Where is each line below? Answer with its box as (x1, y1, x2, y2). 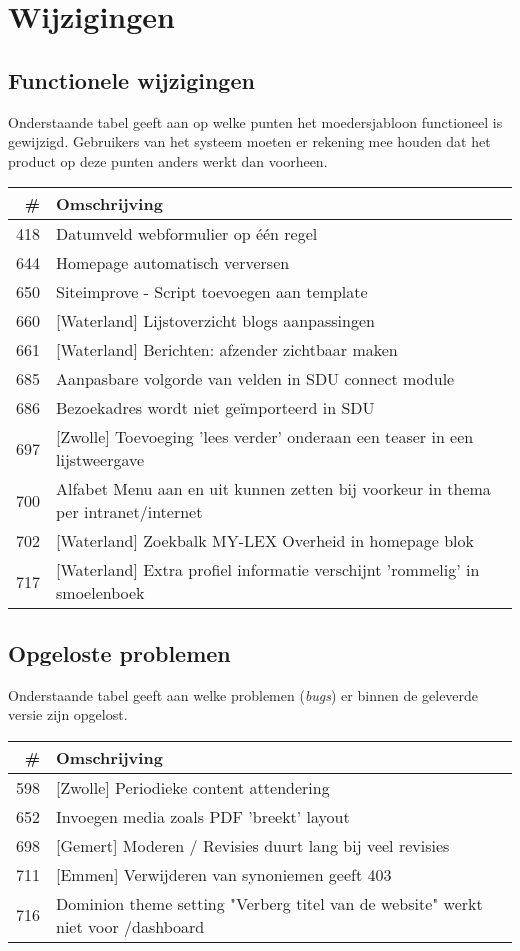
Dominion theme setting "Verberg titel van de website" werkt (56, 891, 483, 915)
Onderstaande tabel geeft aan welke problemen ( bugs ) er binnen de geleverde (8, 684, 479, 705)
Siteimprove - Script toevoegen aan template (56, 280, 368, 304)
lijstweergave (56, 448, 145, 472)
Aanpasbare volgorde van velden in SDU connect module (56, 367, 455, 391)
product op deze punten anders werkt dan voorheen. (8, 150, 328, 171)
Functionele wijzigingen (8, 64, 255, 95)
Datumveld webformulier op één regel (56, 222, 318, 246)
